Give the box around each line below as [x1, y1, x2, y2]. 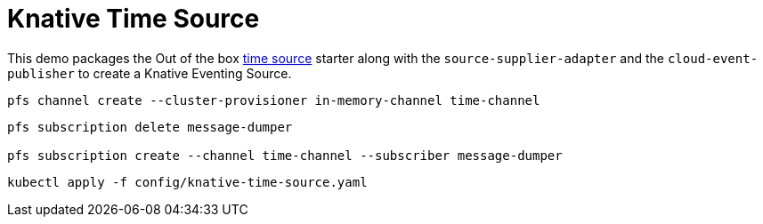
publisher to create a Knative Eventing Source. [7, 65, 292, 81]
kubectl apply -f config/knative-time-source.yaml [7, 174, 368, 189]
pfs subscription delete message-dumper [7, 119, 293, 134]
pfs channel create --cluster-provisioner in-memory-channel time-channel [7, 92, 540, 108]
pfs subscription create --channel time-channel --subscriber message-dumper [7, 148, 563, 163]
